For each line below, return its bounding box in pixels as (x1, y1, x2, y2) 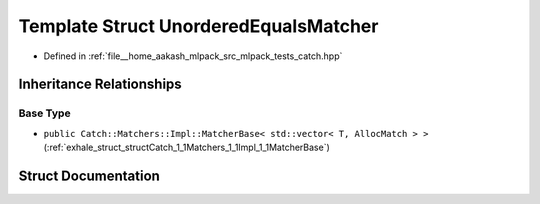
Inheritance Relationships (18, 76, 182, 93)
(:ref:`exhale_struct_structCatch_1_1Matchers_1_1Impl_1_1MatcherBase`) (43, 141, 330, 154)
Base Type (18, 106, 71, 120)
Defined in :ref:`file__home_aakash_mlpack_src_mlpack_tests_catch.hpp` (43, 50, 343, 62)
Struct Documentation (18, 167, 160, 184)
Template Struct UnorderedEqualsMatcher (18, 15, 379, 37)
